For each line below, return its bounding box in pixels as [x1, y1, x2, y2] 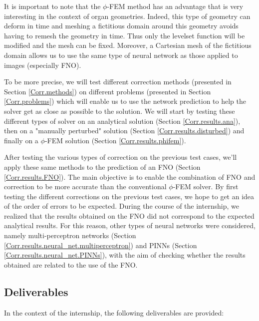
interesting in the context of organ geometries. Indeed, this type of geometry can [4, 10, 251, 21]
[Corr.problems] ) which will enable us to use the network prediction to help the [4, 96, 246, 106]
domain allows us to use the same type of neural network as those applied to [4, 49, 238, 60]
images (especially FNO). [4, 59, 81, 70]
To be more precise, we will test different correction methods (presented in [4, 76, 232, 87]
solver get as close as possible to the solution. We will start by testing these [4, 105, 235, 116]
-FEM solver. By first [173, 181, 239, 192]
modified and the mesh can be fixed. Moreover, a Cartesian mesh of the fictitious [4, 40, 252, 50]
